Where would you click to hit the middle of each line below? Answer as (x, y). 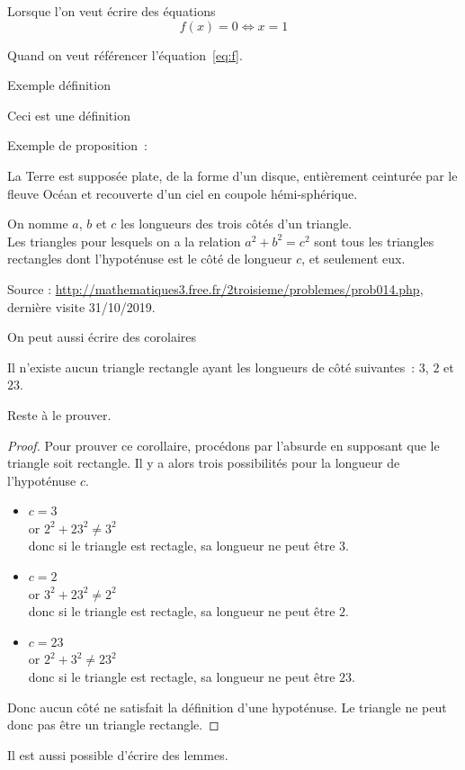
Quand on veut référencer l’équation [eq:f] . (125, 54)
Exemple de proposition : (77, 145)
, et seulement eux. (353, 259)
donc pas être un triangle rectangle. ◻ (113, 725)
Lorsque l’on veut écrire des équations (112, 11)
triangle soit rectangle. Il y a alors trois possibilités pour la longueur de (204, 463)
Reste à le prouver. (59, 414)
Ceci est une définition (69, 115)
